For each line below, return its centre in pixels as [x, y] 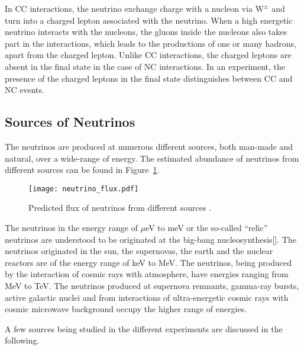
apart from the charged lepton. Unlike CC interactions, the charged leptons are [148, 55]
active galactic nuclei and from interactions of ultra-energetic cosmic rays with [147, 297]
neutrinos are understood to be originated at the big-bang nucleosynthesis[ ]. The [151, 239]
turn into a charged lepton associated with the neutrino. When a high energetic [149, 20]
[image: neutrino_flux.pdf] [84, 189]
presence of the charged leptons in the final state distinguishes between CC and [149, 78]
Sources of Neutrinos [70, 122]
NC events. [25, 90]
